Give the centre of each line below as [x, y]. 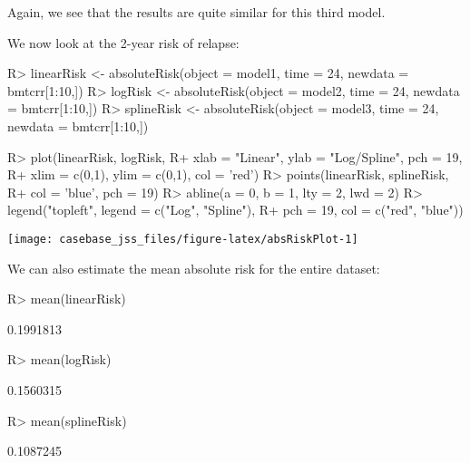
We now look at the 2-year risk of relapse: [123, 42]
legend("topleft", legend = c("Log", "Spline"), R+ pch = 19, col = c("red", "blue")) [235, 210]
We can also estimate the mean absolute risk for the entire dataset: [194, 268]
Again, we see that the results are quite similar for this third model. [196, 12]
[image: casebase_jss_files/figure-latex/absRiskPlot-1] [183, 239]
